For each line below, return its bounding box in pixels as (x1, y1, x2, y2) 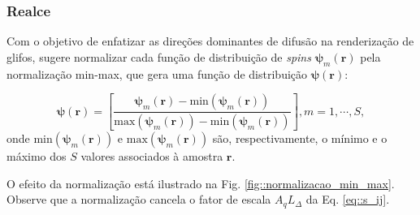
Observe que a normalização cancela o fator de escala (6, 191, 271, 208)
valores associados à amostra (80, 148, 223, 165)
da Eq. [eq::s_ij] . (305, 191, 390, 208)
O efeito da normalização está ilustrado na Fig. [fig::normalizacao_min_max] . (6, 174, 395, 191)
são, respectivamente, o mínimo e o (212, 130, 388, 147)
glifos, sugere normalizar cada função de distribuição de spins (6, 48, 311, 65)
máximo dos (6, 148, 67, 165)
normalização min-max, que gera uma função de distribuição (6, 65, 308, 82)
